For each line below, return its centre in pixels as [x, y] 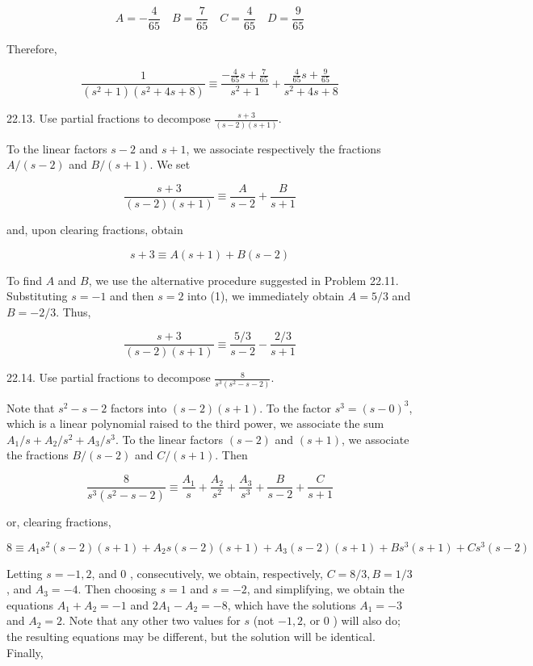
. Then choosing [117, 589]
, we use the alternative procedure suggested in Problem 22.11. [243, 280]
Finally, [25, 652]
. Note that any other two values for [151, 620]
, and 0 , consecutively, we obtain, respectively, [207, 573]
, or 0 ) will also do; [352, 620]
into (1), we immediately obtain [266, 296]
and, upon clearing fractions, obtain [95, 229]
